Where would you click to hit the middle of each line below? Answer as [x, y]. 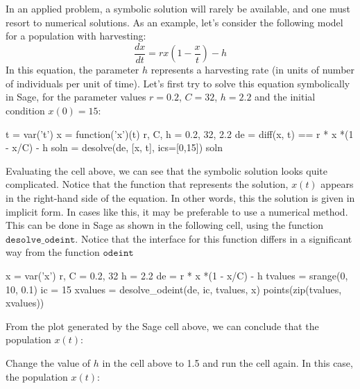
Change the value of [48, 362]
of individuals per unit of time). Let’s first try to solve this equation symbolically [178, 83]
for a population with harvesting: [76, 36]
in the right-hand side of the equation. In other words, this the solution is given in [180, 198]
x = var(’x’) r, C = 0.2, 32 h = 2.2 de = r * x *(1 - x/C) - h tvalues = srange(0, [177, 275]
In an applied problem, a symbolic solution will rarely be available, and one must [178, 8]
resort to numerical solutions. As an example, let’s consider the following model [174, 22]
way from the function [53, 252]
